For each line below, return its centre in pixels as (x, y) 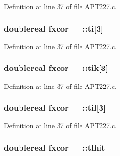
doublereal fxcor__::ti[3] (54, 28)
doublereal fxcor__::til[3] (55, 108)
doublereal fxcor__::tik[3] (56, 68)
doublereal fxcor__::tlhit (55, 147)
